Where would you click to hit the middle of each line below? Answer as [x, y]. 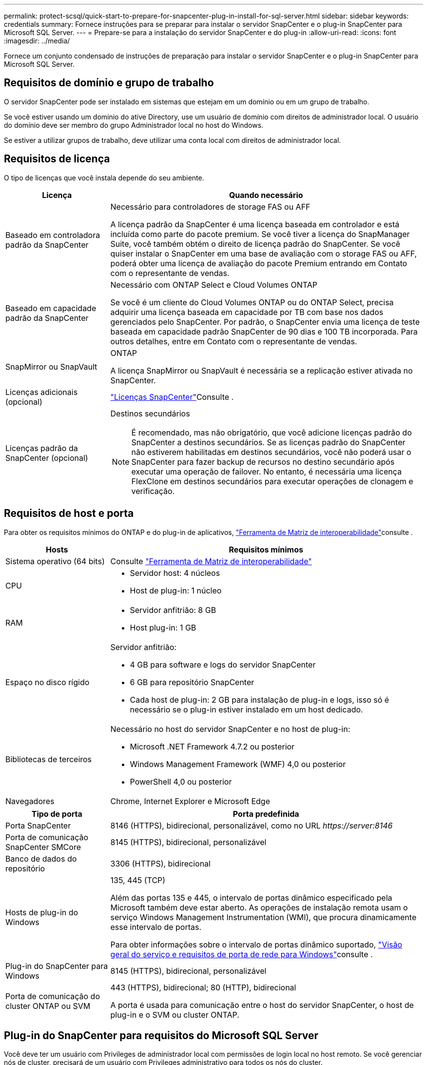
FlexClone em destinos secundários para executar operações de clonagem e [272, 481]
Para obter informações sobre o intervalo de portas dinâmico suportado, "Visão [256, 944]
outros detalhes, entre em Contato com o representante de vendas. [234, 341]
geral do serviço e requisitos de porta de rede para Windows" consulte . [242, 954]
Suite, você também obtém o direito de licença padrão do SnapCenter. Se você [255, 244]
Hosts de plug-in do [42, 912]
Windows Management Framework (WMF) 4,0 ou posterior [238, 764]
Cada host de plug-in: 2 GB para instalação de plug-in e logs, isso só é [260, 700]
